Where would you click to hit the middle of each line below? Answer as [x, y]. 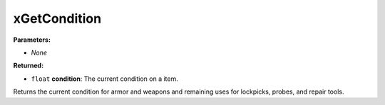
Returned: [29, 66]
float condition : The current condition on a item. [104, 79]
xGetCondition [57, 18]
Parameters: [32, 40]
